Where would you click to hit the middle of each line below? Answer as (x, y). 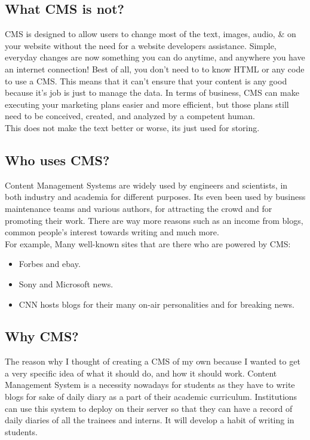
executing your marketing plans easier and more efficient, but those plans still (147, 104)
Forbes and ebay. (50, 264)
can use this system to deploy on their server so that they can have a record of (149, 408)
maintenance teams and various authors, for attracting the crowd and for (139, 208)
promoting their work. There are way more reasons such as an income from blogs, (154, 220)
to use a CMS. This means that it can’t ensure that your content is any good (146, 81)
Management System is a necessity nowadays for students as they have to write (150, 385)
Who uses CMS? (57, 160)
